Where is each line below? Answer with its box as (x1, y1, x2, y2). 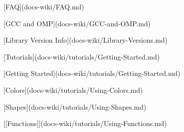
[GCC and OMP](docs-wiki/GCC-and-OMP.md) (3, 18, 151, 28)
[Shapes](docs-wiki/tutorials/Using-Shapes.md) (3, 101, 146, 112)
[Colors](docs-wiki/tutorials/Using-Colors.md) (3, 84, 143, 95)
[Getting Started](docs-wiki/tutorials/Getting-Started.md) (3, 68, 181, 78)
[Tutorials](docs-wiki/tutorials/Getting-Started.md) (3, 51, 160, 62)
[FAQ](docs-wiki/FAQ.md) (3, 1, 85, 11)
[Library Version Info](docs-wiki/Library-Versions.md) (3, 35, 168, 45)
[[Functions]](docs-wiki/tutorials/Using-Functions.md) (3, 118, 167, 129)
